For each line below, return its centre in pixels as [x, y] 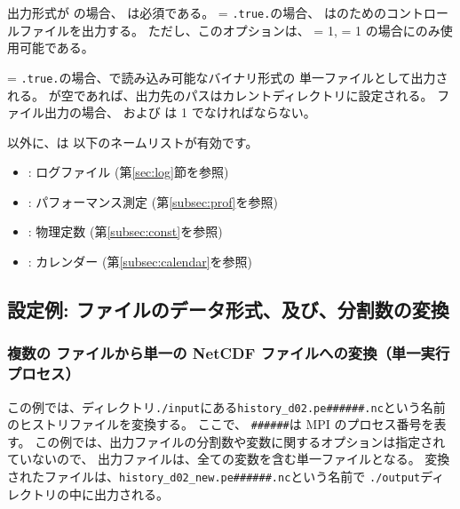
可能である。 [56, 48]
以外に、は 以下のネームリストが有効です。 [133, 142]
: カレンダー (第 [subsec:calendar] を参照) [140, 262]
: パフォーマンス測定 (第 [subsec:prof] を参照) [153, 201]
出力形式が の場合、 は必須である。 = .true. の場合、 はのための [197, 12]
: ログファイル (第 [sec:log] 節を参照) [128, 172]
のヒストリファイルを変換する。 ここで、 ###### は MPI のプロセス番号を [221, 424]
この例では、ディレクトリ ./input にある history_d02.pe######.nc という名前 [226, 406]
